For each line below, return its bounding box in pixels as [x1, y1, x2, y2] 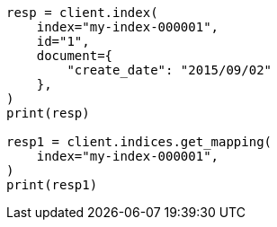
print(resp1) [6, 178, 98, 192]
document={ [36, 48, 113, 63]
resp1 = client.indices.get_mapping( [6, 135, 273, 149]
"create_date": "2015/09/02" [67, 63, 273, 77]
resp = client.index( [6, 5, 158, 20]
